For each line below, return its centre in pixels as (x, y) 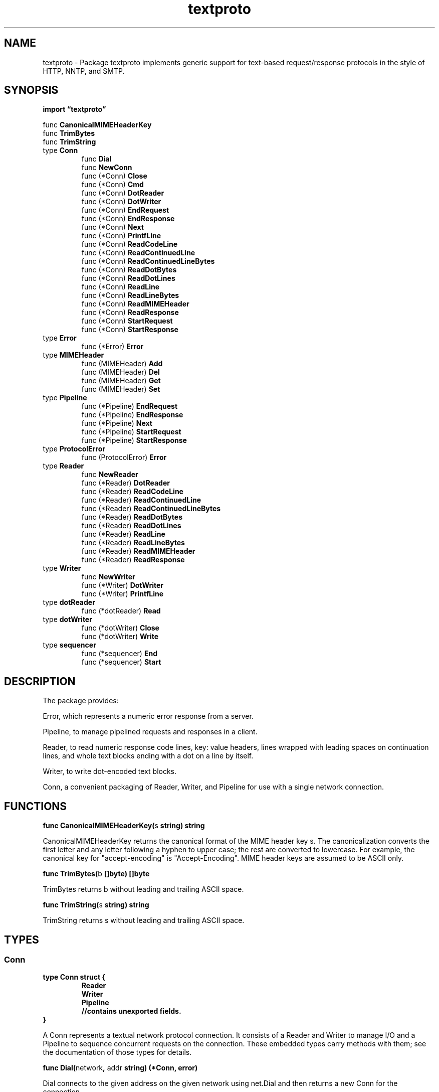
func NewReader (110, 475)
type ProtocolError (74, 449)
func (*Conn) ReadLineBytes (130, 295)
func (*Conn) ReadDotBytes (129, 270)
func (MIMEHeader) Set (121, 389)
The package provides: (81, 701)
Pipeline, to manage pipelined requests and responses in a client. (150, 732)
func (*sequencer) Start (121, 662)
